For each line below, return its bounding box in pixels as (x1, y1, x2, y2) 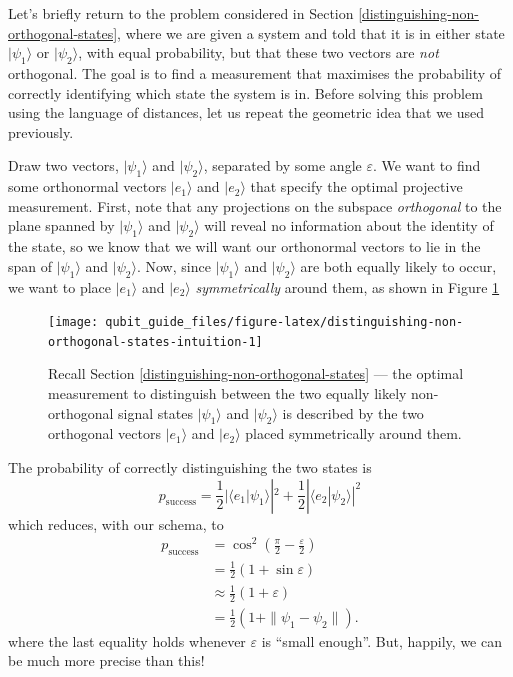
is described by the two (282, 402, 424, 423)
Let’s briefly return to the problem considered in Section (8, 3, 354, 23)
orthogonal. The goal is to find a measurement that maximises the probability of (8, 62, 502, 83)
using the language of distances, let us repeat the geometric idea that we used (8, 102, 485, 123)
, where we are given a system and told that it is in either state (117, 22, 505, 43)
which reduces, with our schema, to (8, 513, 224, 534)
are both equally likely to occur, (300, 255, 497, 276)
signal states (118, 402, 193, 423)
